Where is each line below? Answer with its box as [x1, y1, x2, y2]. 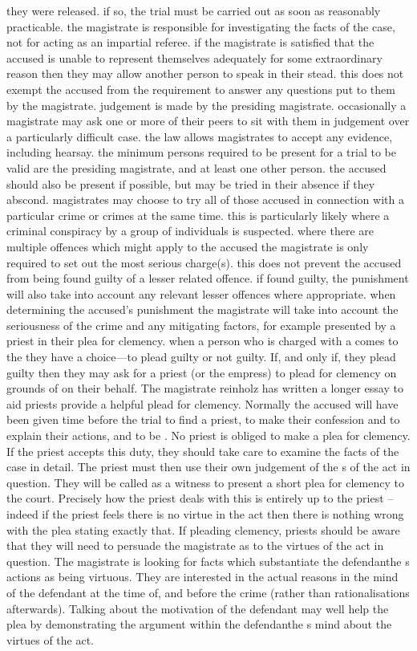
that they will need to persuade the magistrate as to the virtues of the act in [6, 537, 384, 554]
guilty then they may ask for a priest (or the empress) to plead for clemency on [6, 364, 397, 380]
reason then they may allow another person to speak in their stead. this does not [6, 65, 404, 82]
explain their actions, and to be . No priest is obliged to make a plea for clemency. [6, 427, 411, 444]
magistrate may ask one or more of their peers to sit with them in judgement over [6, 112, 410, 129]
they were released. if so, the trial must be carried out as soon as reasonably [6, 2, 381, 18]
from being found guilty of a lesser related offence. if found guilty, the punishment [6, 270, 409, 287]
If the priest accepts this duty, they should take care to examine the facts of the [6, 442, 399, 459]
